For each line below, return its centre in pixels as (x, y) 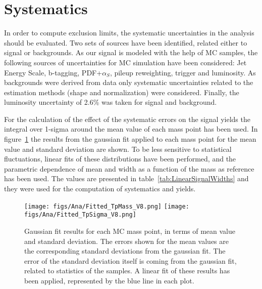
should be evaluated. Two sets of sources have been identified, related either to (126, 42)
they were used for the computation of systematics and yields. (100, 189)
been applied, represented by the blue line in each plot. (109, 280)
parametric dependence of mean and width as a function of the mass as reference (129, 168)
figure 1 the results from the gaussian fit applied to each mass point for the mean (130, 139)
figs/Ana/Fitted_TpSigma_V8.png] (80, 215)
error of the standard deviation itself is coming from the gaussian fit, (130, 260)
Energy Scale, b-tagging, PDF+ (53, 72)
